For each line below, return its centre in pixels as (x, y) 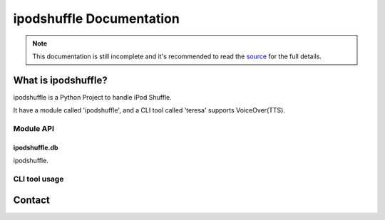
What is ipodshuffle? (60, 80)
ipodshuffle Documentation (96, 19)
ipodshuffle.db (36, 147)
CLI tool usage (38, 179)
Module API (34, 129)
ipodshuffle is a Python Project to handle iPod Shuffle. (92, 97)
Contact (31, 200)
